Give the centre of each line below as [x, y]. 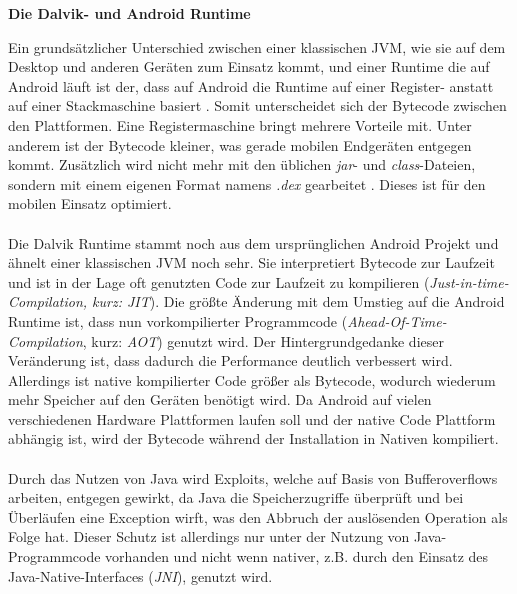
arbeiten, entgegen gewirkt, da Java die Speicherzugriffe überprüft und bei [236, 497]
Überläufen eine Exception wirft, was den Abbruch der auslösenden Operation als [258, 516]
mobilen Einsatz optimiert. [90, 203]
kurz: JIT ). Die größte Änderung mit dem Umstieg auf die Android [298, 301]
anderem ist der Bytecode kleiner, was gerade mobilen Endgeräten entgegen [240, 144]
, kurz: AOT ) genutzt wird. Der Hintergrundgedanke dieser [263, 340]
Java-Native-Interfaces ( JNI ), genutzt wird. [140, 575]
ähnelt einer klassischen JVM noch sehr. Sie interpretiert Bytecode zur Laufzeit [251, 262]
